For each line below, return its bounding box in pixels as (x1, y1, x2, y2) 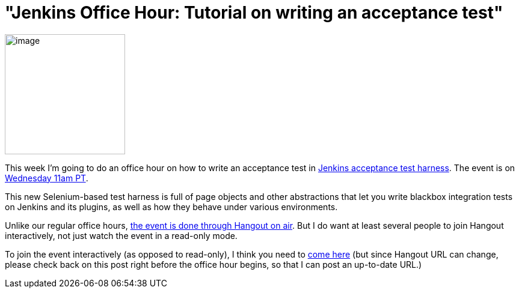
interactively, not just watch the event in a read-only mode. (5, 230, 238, 241)
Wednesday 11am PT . (5, 172, 88, 183)
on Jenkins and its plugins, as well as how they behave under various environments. (5, 201, 338, 212)
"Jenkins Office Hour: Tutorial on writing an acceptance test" (5, 2, 503, 23)
